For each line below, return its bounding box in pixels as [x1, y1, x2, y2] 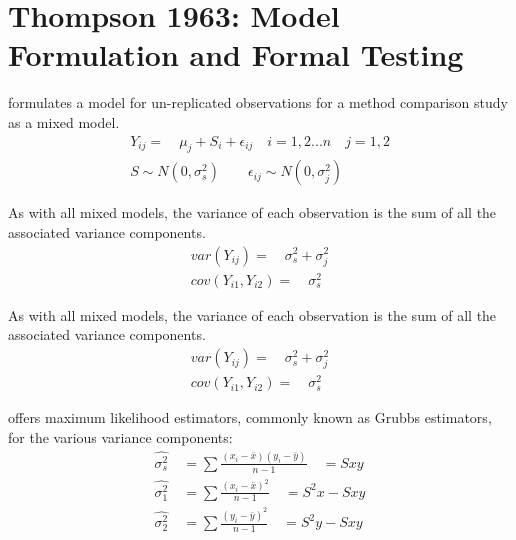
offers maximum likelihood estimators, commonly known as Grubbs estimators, [8, 407, 492, 428]
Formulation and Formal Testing [8, 34, 464, 75]
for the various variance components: [8, 426, 233, 447]
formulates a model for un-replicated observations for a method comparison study [8, 92, 508, 113]
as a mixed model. [8, 111, 120, 132]
